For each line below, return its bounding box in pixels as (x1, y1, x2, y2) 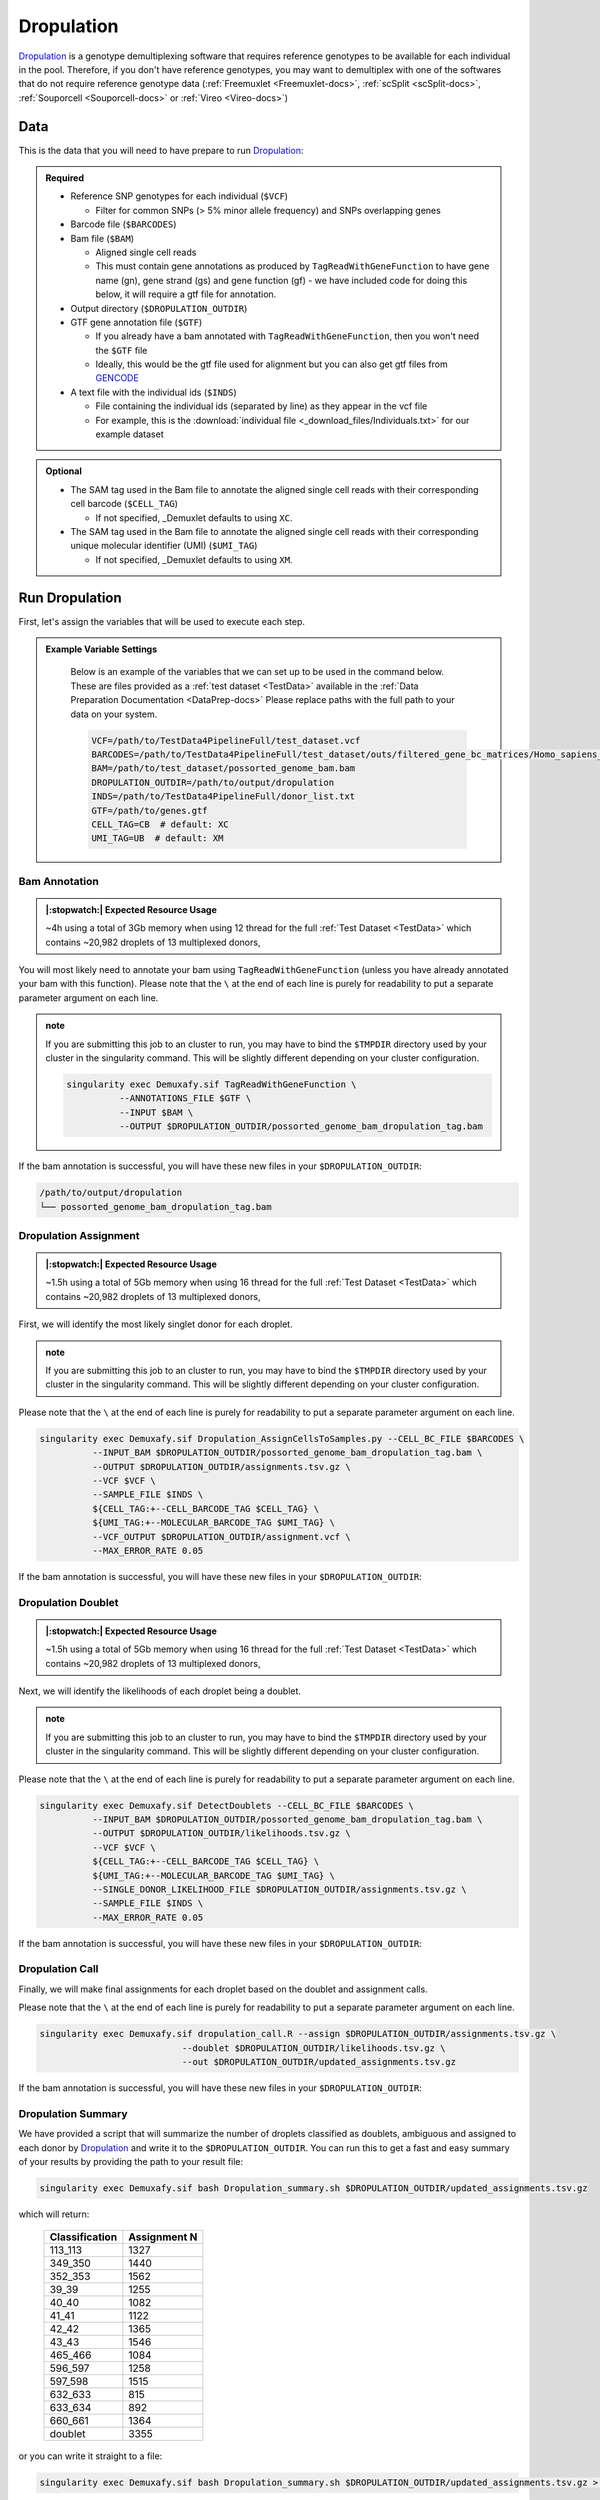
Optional (45, 465, 82, 477)
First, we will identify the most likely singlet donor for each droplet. (18, 1318, 294, 1330)
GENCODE (95, 372, 139, 384)
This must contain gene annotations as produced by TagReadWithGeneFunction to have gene (95, 260, 490, 272)
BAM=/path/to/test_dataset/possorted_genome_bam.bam (91, 763, 356, 774)
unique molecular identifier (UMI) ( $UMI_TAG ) (70, 540, 258, 552)
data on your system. (70, 708, 158, 720)
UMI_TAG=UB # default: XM (91, 833, 224, 844)
